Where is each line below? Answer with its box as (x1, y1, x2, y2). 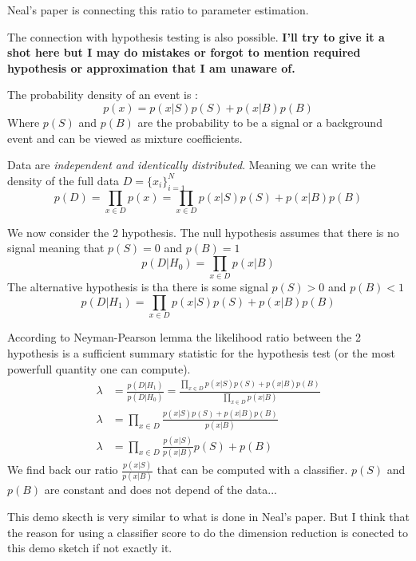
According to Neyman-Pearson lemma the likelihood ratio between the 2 (7, 329, 361, 346)
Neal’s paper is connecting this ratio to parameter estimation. (7, 2, 309, 18)
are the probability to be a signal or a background (137, 113, 382, 130)
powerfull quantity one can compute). (7, 360, 191, 377)
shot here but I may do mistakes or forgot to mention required (7, 44, 361, 61)
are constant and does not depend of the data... (44, 481, 277, 498)
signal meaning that (7, 239, 105, 256)
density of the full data (7, 172, 120, 188)
